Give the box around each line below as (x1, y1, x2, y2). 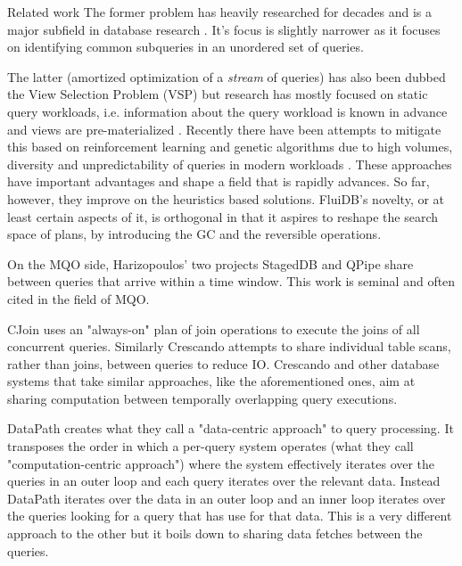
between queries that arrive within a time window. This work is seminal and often (7, 272, 456, 291)
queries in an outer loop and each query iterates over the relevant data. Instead (7, 472, 441, 490)
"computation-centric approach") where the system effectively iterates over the (7, 454, 435, 472)
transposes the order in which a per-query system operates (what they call (7, 437, 414, 455)
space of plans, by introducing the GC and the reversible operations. (7, 225, 382, 243)
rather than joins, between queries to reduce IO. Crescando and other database (7, 354, 440, 373)
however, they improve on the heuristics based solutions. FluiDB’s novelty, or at (7, 189, 445, 208)
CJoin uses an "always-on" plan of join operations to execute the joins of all (7, 319, 420, 338)
